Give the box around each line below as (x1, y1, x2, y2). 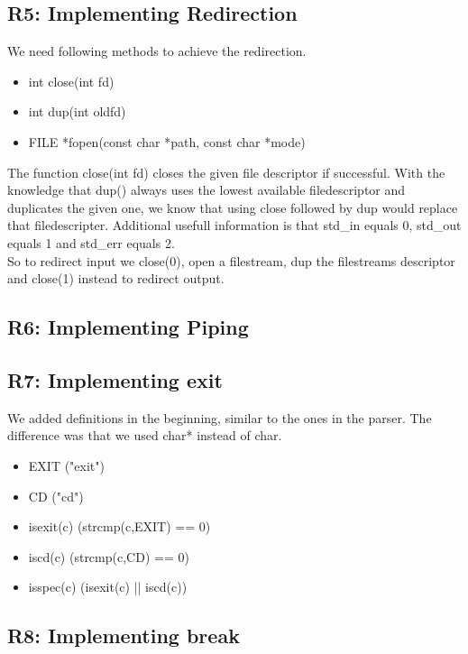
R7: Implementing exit (7, 365, 223, 393)
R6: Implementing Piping (7, 313, 249, 341)
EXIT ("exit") (28, 456, 105, 474)
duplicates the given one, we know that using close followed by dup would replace (7, 198, 458, 216)
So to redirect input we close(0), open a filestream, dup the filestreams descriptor (7, 251, 455, 270)
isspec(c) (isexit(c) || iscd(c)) (28, 577, 188, 596)
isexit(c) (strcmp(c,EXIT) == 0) (28, 517, 211, 536)
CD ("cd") (28, 486, 84, 505)
